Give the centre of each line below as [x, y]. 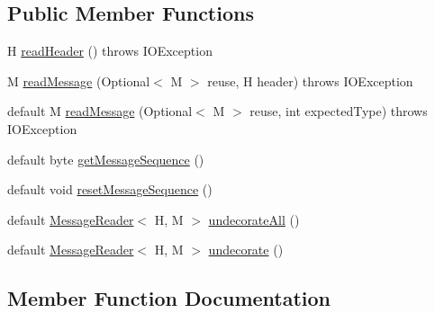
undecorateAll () [254, 219]
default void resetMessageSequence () [110, 189]
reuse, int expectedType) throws [339, 111]
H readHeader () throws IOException [110, 51]
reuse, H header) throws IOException [310, 80]
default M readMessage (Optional [100, 111]
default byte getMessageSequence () [106, 159]
